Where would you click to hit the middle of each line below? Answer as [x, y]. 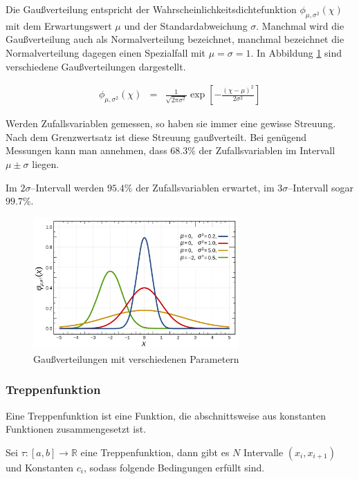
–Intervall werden [67, 187]
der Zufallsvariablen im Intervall [267, 150]
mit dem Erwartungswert [59, 25]
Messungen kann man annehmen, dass [86, 150]
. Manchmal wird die [300, 25]
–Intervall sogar [321, 187]
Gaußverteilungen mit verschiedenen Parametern [136, 358]
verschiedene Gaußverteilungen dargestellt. [96, 66]
